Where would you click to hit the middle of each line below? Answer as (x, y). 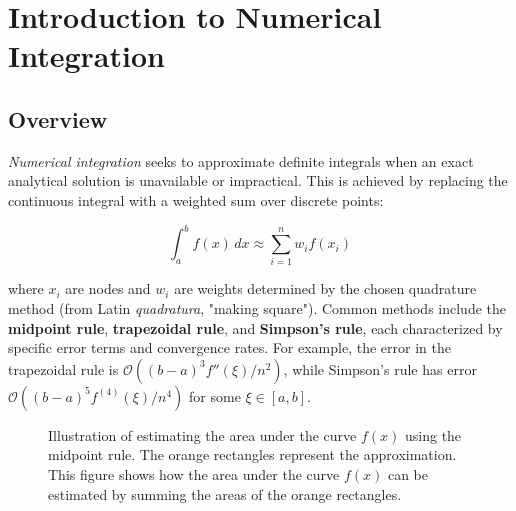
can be (407, 473)
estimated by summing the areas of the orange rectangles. (225, 493)
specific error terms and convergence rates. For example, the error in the (229, 347)
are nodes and (108, 288)
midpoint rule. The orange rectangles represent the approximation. (252, 454)
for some (215, 395)
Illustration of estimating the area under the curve (202, 434)
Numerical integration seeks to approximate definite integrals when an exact (241, 160)
